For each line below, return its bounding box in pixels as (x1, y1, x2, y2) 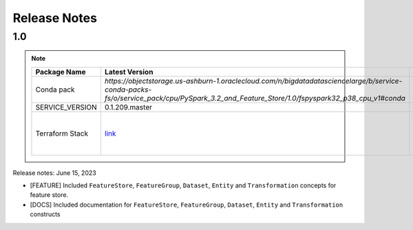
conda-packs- (104, 85, 152, 94)
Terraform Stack (35, 128, 89, 138)
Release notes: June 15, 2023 (12, 169, 96, 177)
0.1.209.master (104, 102, 153, 112)
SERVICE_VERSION (35, 102, 98, 112)
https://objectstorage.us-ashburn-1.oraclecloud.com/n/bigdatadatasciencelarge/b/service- (104, 76, 403, 85)
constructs (30, 210, 61, 218)
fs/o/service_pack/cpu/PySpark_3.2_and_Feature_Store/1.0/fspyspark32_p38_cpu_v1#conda (104, 93, 406, 103)
